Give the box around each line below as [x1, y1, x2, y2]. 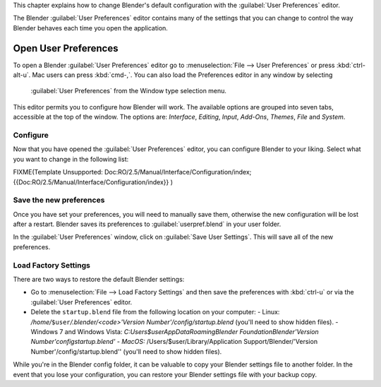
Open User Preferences [13, 42, 119, 54]
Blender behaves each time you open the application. [13, 23, 169, 32]
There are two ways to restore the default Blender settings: [13, 275, 185, 284]
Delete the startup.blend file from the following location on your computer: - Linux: [30, 308, 280, 316]
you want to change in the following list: [13, 155, 129, 163]
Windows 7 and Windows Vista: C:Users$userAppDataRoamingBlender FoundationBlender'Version [30, 327, 319, 335]
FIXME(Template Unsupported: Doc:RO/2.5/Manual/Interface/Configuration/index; [13, 168, 252, 177]
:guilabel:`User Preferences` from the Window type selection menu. [30, 87, 227, 95]
